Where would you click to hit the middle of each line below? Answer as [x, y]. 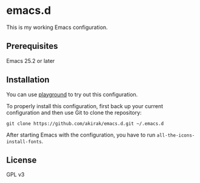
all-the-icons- [176, 135]
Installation [28, 80]
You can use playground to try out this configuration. [72, 94]
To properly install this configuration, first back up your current [85, 106]
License [22, 160]
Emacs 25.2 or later [31, 60]
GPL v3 [15, 175]
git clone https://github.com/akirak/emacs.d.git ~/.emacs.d [85, 124]
